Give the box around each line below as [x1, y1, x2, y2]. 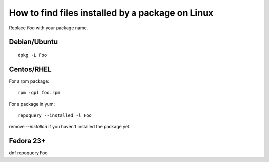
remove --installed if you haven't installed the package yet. [9, 124, 131, 130]
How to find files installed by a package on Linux [9, 7, 214, 18]
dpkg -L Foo [18, 52, 47, 58]
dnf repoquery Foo [9, 150, 48, 156]
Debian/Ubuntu [9, 38, 58, 46]
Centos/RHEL [9, 65, 52, 73]
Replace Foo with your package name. [9, 25, 88, 31]
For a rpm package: [9, 78, 50, 84]
